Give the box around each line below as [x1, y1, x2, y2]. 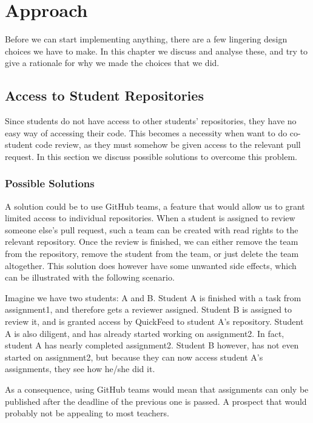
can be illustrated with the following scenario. [5, 271, 175, 284]
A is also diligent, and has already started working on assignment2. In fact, [5, 327, 284, 339]
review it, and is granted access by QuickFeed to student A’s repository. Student [5, 315, 304, 328]
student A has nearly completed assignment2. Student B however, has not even [5, 339, 299, 351]
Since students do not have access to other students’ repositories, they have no [5, 115, 297, 127]
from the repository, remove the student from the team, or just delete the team [5, 247, 299, 260]
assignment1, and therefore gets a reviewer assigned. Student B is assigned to [5, 303, 292, 316]
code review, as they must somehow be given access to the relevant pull [35, 138, 301, 151]
